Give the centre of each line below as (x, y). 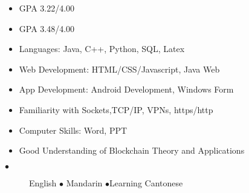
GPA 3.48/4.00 (47, 28)
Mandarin (84, 182)
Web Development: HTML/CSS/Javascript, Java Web (119, 69)
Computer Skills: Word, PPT (73, 130)
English (43, 182)
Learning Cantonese (146, 182)
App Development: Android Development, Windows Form (126, 89)
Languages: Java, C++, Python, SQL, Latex (102, 49)
